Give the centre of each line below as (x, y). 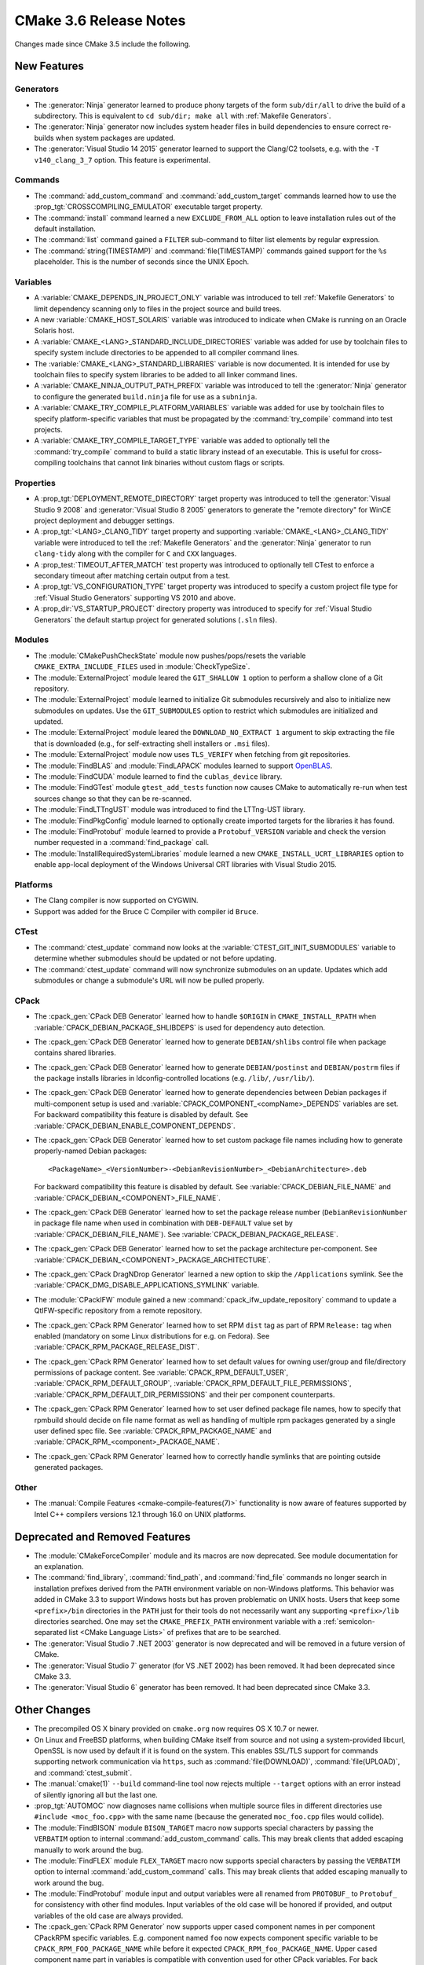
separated (51, 1633)
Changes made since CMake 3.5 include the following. (103, 44)
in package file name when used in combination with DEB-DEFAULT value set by (164, 1223)
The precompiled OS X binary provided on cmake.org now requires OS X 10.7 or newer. (177, 1728)
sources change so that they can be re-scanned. (113, 799)
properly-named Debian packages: (91, 1151)
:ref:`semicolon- (349, 1621)
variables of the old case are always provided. (109, 1915)
